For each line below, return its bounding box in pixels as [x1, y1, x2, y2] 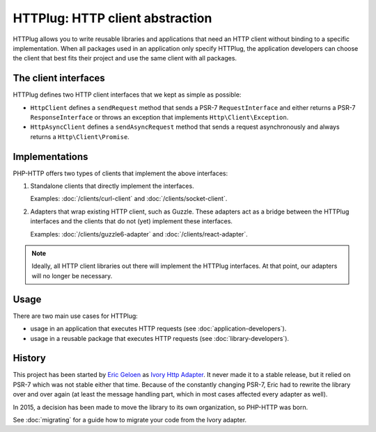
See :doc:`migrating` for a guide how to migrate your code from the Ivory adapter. [13, 415, 247, 424]
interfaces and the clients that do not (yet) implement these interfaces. [30, 217, 233, 225]
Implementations [13, 150, 88, 163]
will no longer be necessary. [31, 271, 113, 280]
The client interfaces [13, 72, 106, 84]
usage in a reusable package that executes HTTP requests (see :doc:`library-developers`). [30, 334, 289, 342]
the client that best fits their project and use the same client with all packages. [13, 54, 237, 63]
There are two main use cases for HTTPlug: [13, 312, 139, 320]
